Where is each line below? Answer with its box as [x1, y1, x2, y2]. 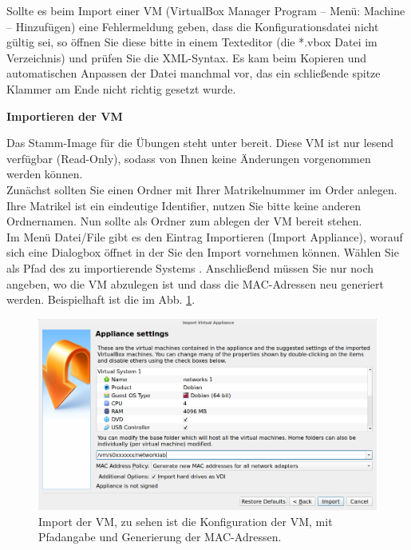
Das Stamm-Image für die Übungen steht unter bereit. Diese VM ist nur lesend [6, 134, 394, 151]
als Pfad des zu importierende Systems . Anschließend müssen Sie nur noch [6, 259, 374, 276]
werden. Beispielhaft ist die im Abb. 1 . [6, 291, 196, 308]
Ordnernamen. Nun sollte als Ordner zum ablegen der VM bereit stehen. [6, 213, 362, 229]
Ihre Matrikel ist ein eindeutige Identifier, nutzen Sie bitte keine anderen [6, 197, 361, 213]
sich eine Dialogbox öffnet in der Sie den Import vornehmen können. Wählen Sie [6, 244, 399, 261]
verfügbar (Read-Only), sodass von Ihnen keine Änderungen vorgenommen [6, 149, 371, 166]
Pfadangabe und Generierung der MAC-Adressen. [38, 528, 282, 545]
